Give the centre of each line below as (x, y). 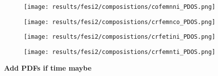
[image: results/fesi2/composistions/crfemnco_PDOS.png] (120, 22)
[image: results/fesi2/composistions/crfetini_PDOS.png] (120, 37)
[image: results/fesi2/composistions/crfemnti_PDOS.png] (120, 52)
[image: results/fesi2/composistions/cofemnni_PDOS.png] (120, 7)
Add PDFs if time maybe (48, 67)
